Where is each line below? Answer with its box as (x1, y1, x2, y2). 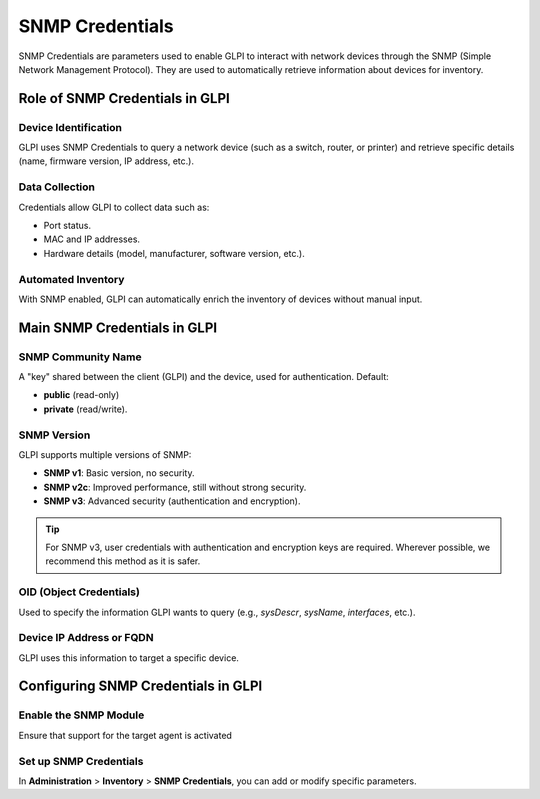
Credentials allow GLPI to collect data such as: (18, 201, 210, 213)
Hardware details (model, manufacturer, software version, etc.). (43, 247, 305, 259)
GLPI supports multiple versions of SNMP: (18, 449, 192, 461)
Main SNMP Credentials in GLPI (18, 319, 218, 336)
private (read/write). (43, 403, 128, 415)
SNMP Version (18, 428, 91, 442)
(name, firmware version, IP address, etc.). (18, 155, 195, 167)
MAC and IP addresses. (43, 233, 140, 245)
